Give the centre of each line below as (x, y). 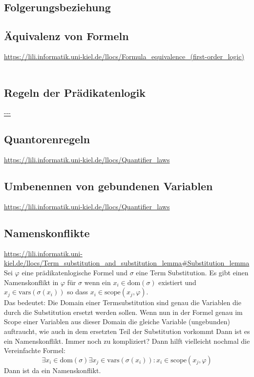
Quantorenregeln (47, 139)
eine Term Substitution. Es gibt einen (192, 272)
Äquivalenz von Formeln (66, 36)
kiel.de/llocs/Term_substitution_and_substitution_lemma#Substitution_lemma (127, 263)
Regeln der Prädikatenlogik (75, 92)
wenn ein (97, 282)
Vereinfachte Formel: (35, 350)
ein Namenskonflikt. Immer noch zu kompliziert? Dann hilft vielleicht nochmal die (127, 341)
